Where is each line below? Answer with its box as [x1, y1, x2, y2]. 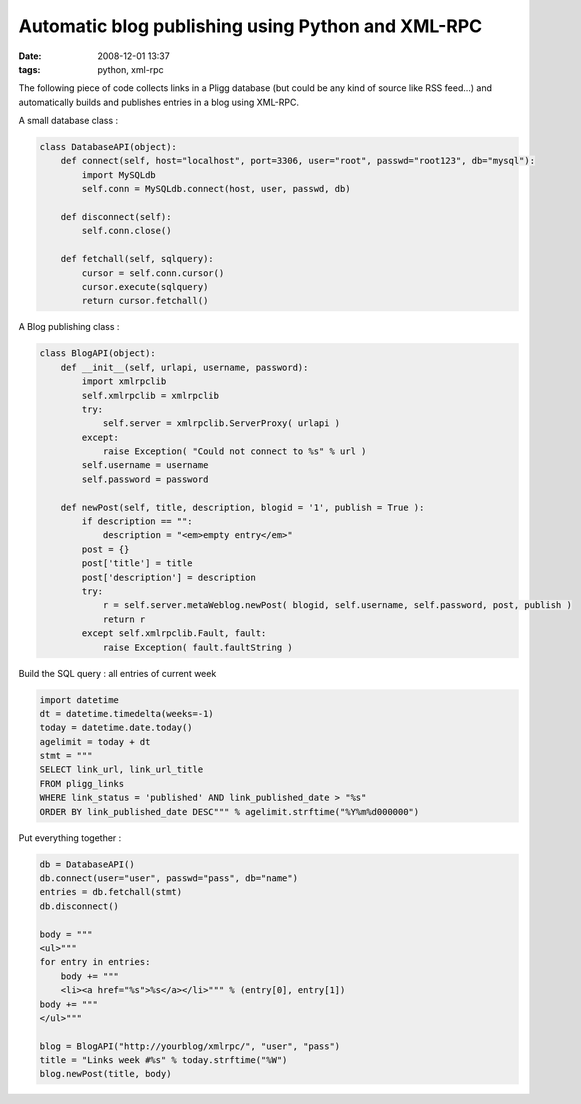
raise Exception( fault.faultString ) [102, 641, 294, 653]
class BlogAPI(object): [39, 348, 157, 359]
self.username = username [81, 460, 209, 471]
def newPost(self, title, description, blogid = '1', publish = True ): [60, 501, 425, 513]
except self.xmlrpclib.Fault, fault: [81, 628, 267, 639]
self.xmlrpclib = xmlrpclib [81, 390, 220, 401]
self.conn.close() [81, 225, 172, 237]
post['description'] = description [81, 571, 257, 583]
